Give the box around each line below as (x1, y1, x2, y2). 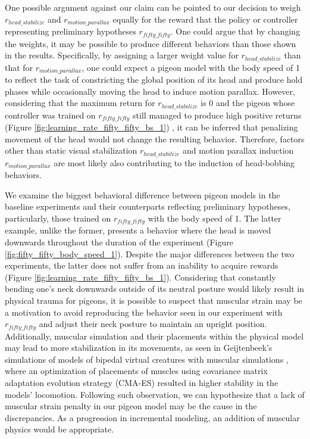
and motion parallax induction (182, 144, 294, 157)
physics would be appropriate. (5, 423, 114, 435)
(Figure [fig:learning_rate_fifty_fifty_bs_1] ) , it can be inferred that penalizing (5, 121, 298, 133)
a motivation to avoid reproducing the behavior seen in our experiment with (5, 306, 283, 318)
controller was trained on (5, 108, 96, 121)
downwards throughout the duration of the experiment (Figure (5, 236, 233, 248)
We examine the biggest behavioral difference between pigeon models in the (5, 188, 280, 201)
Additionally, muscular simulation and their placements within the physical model (5, 329, 304, 342)
